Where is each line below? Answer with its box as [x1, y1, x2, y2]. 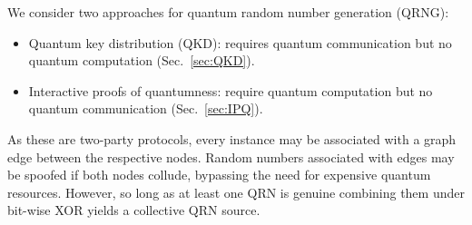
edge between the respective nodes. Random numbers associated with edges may [7, 147, 455, 166]
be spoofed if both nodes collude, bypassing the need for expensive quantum [7, 165, 431, 184]
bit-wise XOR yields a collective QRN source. [7, 201, 261, 220]
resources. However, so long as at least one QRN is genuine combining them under [7, 182, 465, 201]
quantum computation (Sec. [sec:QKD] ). [28, 51, 255, 70]
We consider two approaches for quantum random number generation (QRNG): [7, 3, 449, 21]
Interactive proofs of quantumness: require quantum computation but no [28, 81, 433, 100]
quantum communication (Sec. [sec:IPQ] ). [28, 99, 263, 118]
